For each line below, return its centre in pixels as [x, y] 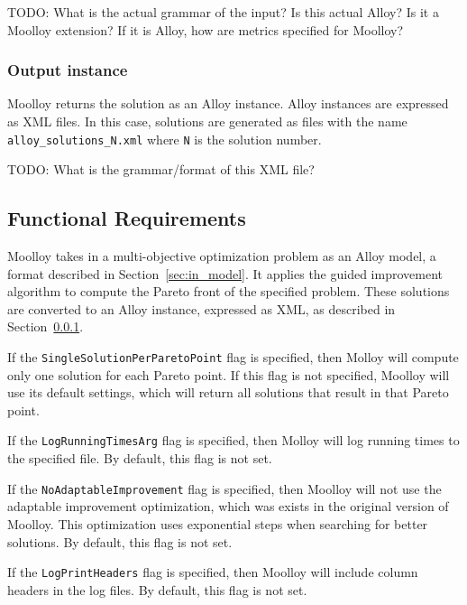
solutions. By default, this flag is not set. [120, 541]
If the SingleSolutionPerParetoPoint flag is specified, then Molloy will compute [233, 357]
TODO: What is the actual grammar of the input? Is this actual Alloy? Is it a [223, 12]
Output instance [68, 70]
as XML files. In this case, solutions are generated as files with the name [207, 121]
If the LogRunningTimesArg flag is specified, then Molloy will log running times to [233, 440]
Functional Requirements [127, 218]
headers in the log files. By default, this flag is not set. [157, 589]
